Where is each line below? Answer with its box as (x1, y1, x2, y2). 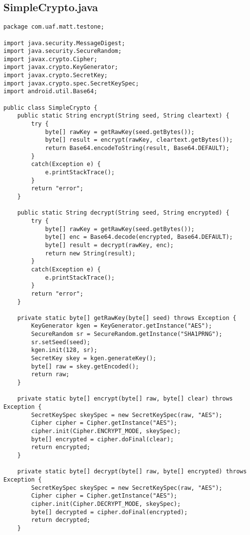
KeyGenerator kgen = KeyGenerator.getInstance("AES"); (31, 322, 212, 330)
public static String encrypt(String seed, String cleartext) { (17, 112, 230, 119)
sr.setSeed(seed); (31, 338, 90, 346)
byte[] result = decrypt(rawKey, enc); (45, 241, 174, 249)
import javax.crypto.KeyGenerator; (3, 64, 118, 71)
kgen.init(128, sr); (31, 347, 98, 354)
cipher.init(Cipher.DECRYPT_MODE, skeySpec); (31, 500, 181, 507)
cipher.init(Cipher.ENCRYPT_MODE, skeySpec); (31, 428, 181, 435)
